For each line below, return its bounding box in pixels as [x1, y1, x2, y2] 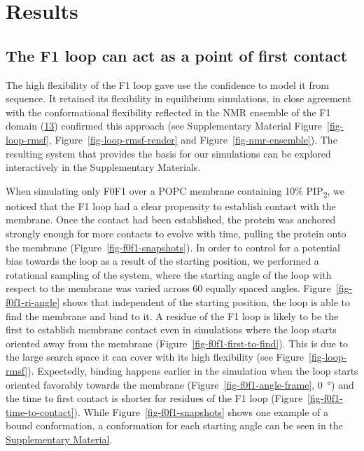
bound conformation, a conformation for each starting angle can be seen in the [6, 418, 343, 433]
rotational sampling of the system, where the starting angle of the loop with [6, 267, 332, 282]
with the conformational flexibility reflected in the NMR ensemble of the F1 [6, 104, 331, 119]
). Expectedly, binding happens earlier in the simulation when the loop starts [27, 363, 358, 377]
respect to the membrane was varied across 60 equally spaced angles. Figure [6, 281, 331, 296]
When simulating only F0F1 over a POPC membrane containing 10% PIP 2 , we [6, 183, 344, 200]
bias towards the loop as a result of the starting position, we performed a [6, 254, 319, 268]
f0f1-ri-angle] [6, 295, 60, 310]
